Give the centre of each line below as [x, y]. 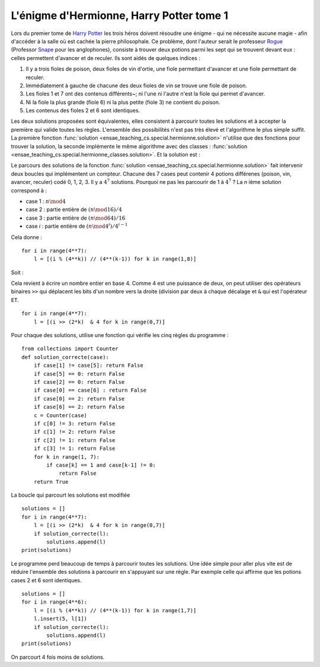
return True [51, 482]
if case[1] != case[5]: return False [88, 366]
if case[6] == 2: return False [79, 407]
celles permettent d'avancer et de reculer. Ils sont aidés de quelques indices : [106, 58]
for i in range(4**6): [55, 602]
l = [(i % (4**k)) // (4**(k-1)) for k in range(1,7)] [115, 610]
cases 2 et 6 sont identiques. [47, 580]
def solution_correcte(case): [65, 357]
